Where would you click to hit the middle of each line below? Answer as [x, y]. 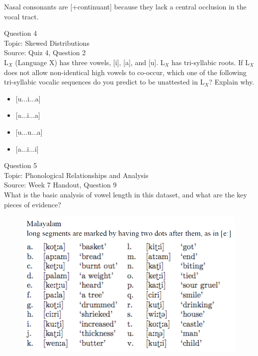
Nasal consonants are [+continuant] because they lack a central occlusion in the [125, 6]
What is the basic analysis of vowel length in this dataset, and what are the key [126, 194]
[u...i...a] [28, 98]
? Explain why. [232, 82]
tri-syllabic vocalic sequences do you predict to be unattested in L [104, 82]
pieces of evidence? [33, 204]
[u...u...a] [29, 132]
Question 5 [21, 165]
